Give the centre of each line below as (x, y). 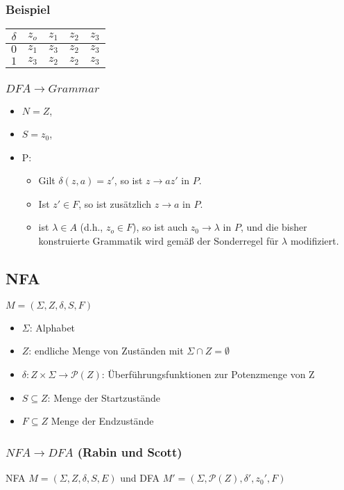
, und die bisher (274, 227)
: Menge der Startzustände (104, 397)
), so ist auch (160, 227)
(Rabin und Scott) (130, 451)
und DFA (140, 478)
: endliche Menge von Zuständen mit (106, 351)
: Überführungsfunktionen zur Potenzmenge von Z (208, 374)
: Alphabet (52, 327)
